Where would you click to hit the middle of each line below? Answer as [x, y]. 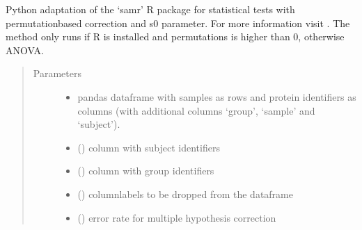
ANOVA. [25, 50]
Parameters [57, 73]
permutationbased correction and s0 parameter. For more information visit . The [178, 23]
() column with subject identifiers [149, 147]
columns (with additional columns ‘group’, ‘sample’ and [196, 110]
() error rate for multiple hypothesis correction [177, 217]
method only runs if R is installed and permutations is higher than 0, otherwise [175, 36]
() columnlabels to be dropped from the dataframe [185, 194]
